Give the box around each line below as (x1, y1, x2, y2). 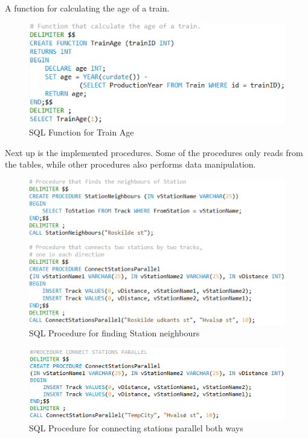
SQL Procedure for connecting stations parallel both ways (29, 422, 243, 434)
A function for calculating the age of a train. (5, 2, 170, 14)
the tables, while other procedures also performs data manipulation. (5, 158, 256, 171)
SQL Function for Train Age (29, 126, 134, 139)
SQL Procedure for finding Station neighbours (29, 327, 200, 339)
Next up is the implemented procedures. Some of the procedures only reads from (5, 146, 303, 159)
